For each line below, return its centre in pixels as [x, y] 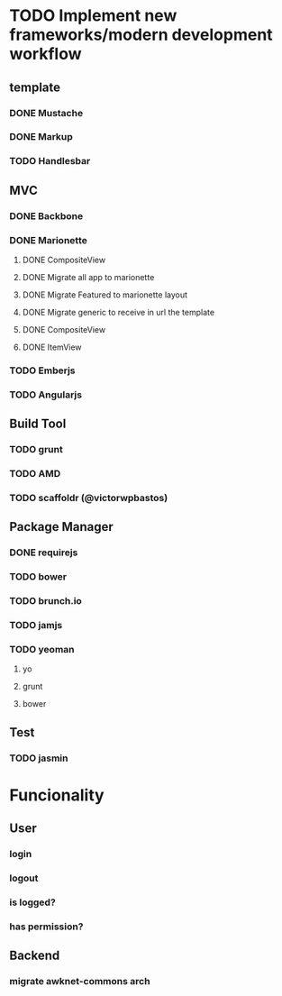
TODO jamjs [36, 626]
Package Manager [62, 527]
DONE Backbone [46, 215]
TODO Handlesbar [50, 161]
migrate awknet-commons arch [80, 982]
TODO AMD [35, 474]
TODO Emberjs [42, 370]
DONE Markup [41, 137]
